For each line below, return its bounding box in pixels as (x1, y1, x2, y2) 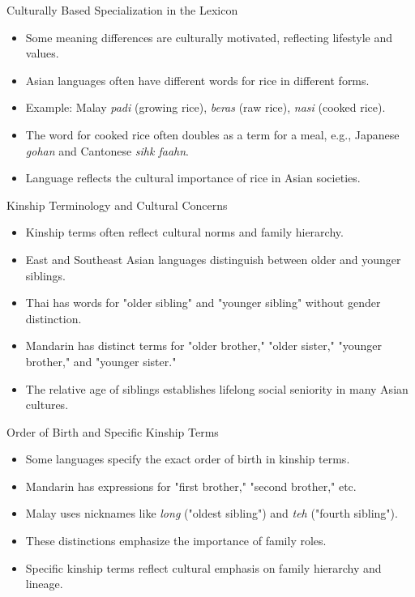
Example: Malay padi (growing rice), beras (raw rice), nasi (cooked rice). (25, 99, 386, 116)
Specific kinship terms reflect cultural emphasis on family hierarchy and (25, 559, 382, 576)
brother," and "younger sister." (25, 352, 177, 369)
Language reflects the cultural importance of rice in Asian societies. (25, 169, 361, 186)
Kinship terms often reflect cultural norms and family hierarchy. (25, 224, 344, 241)
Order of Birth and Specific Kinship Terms (6, 423, 219, 440)
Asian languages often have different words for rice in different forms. (25, 71, 370, 88)
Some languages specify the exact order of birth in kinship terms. (25, 450, 350, 467)
